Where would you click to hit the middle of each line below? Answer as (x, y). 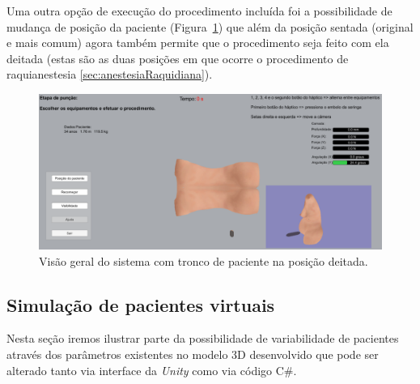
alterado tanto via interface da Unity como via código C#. (152, 370)
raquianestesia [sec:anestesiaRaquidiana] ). (110, 74)
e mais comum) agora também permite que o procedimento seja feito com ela (198, 43)
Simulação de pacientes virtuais (141, 304)
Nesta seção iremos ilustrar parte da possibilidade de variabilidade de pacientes (203, 338)
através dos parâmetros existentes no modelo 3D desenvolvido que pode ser (193, 354)
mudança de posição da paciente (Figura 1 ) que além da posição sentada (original (210, 26)
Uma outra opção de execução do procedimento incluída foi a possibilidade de (199, 11)
